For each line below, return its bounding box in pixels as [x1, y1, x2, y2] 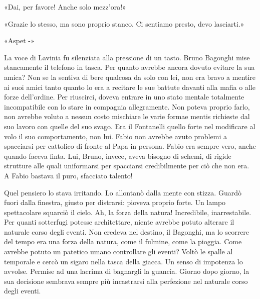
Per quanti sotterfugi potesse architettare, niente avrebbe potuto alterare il [4, 217, 234, 227]
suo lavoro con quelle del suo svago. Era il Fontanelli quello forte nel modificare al [4, 121, 255, 131]
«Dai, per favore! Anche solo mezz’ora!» [4, 2, 126, 12]
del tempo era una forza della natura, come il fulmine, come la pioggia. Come [4, 236, 242, 247]
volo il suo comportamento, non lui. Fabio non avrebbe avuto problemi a [4, 131, 227, 141]
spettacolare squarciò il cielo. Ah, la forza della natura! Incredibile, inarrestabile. [4, 207, 251, 217]
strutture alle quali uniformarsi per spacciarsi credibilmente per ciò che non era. [4, 160, 249, 171]
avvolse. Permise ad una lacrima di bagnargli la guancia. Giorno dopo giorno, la [4, 266, 249, 276]
